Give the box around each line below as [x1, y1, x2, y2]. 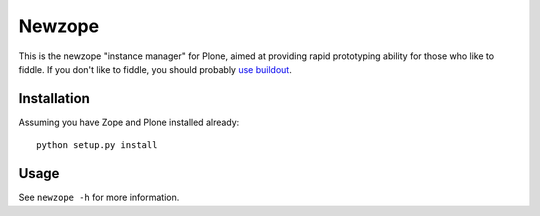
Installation [18, 90, 90, 107]
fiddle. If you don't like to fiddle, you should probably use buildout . [18, 63, 292, 75]
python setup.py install [36, 140, 158, 151]
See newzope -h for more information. [18, 191, 180, 204]
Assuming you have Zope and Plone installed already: [18, 116, 240, 128]
